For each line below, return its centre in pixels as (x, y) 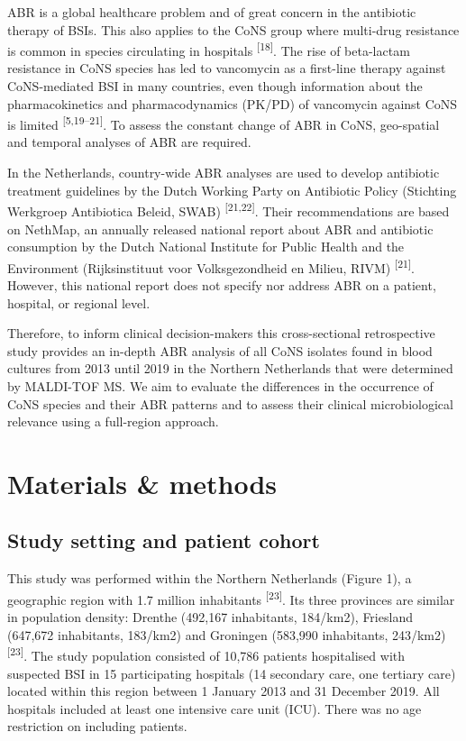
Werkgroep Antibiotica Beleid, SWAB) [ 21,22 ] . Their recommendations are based (228, 210)
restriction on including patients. (97, 726)
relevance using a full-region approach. (113, 421)
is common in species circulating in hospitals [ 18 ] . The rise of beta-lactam (209, 49)
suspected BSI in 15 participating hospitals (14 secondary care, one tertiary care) (232, 673)
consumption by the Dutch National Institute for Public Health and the (206, 247)
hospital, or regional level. (79, 302)
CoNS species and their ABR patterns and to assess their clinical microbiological (230, 403)
